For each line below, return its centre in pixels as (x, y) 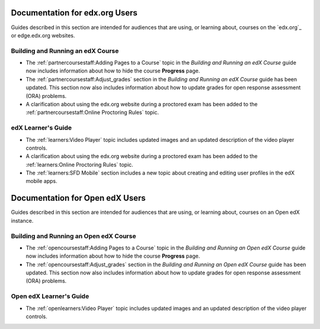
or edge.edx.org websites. (43, 35)
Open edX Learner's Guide (50, 296)
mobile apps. (41, 181)
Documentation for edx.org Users (74, 13)
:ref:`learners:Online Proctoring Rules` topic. (79, 164)
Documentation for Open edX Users (78, 198)
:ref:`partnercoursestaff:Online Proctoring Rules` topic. (92, 112)
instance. (22, 220)
